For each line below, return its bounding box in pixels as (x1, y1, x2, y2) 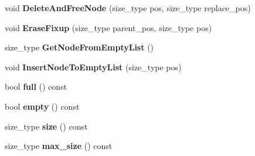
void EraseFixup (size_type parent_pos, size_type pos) (5, 21, 212, 33)
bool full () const (5, 80, 67, 93)
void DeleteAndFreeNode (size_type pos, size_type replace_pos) (5, 2, 251, 13)
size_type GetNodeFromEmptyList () (5, 41, 154, 53)
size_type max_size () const (5, 140, 113, 152)
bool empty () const (5, 100, 80, 112)
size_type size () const (5, 120, 88, 132)
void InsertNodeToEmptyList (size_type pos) (5, 60, 182, 73)
